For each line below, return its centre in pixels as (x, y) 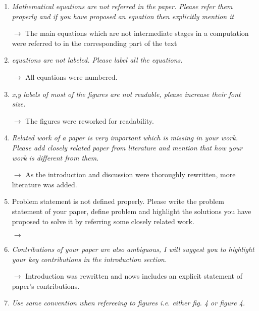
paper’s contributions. (46, 286)
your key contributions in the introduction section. (89, 259)
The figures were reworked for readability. (90, 120)
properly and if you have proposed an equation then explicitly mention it (123, 16)
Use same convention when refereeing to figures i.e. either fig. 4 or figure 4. (128, 303)
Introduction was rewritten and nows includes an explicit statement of (134, 276)
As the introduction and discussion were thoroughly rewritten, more (131, 174)
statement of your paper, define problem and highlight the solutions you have (132, 211)
